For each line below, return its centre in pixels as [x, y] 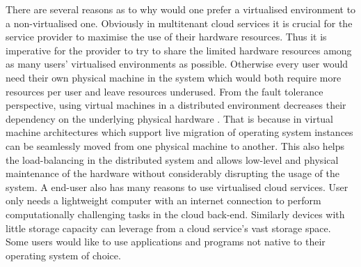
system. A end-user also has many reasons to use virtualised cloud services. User [177, 186]
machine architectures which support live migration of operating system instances [179, 132]
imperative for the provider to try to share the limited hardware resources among [179, 50]
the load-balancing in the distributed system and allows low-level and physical [172, 159]
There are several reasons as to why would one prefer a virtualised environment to [181, 9]
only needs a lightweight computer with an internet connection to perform [163, 200]
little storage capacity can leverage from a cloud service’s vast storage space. [168, 228]
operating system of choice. [63, 255]
